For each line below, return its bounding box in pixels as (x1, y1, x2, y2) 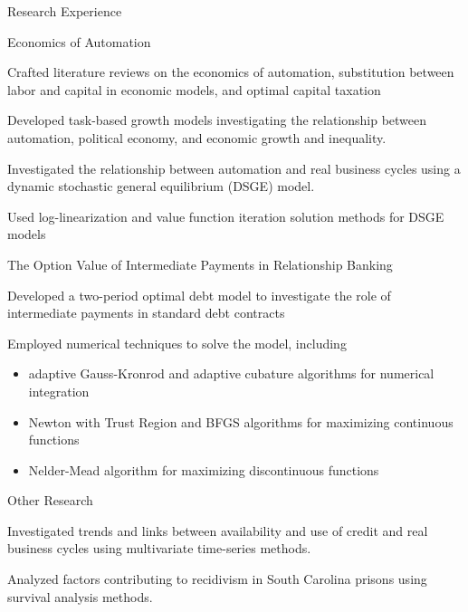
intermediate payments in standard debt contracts (7, 303, 285, 322)
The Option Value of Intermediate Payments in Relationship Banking (7, 254, 393, 273)
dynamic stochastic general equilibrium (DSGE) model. (7, 177, 315, 196)
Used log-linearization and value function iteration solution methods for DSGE (7, 206, 444, 225)
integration (28, 381, 90, 400)
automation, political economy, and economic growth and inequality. (7, 128, 387, 147)
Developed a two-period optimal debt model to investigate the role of (7, 285, 391, 304)
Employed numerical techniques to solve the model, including (7, 333, 347, 352)
